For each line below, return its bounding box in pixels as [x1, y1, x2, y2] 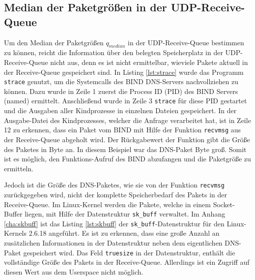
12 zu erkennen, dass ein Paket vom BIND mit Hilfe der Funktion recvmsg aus [4, 124, 241, 135]
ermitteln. [4, 163, 33, 173]
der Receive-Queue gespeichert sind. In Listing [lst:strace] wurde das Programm [4, 66, 244, 77]
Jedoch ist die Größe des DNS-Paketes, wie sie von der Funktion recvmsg [4, 180, 225, 190]
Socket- [213, 199, 235, 209]
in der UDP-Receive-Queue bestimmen [128, 37, 244, 47]
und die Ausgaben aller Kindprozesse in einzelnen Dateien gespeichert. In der [4, 105, 237, 116]
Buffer [4, 209, 23, 219]
